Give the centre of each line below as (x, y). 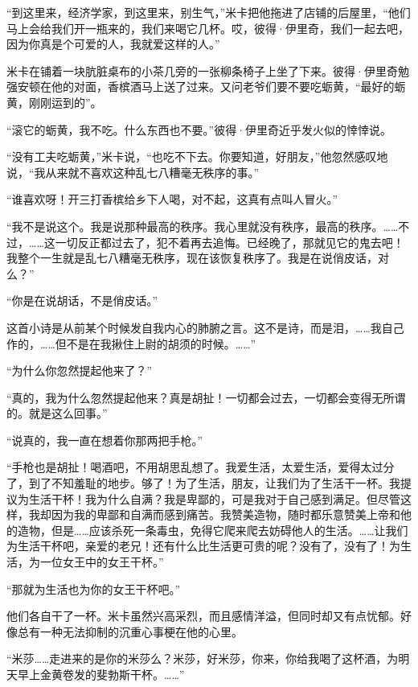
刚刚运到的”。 (65, 102)
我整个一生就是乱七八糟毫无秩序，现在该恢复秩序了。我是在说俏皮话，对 (198, 258)
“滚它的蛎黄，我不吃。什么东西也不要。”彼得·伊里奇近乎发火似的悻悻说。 (199, 129)
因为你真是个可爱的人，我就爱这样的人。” (113, 44)
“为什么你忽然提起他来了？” (80, 370)
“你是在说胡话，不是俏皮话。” (82, 300)
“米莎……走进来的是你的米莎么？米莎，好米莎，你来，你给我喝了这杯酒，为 (203, 658)
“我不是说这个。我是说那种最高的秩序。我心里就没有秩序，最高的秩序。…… (203, 226)
